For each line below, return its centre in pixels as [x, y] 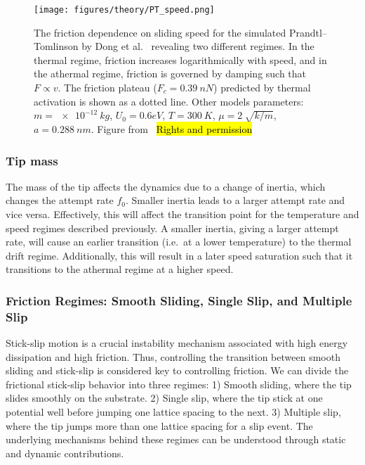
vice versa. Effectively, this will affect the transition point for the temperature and [182, 214]
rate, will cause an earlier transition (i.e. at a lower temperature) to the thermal [179, 242]
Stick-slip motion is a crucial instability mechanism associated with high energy [177, 343]
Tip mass [32, 160]
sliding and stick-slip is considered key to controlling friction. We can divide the [177, 370]
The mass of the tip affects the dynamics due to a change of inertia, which [166, 186]
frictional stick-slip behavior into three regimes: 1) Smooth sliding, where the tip [179, 384]
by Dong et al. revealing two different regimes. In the [198, 46]
